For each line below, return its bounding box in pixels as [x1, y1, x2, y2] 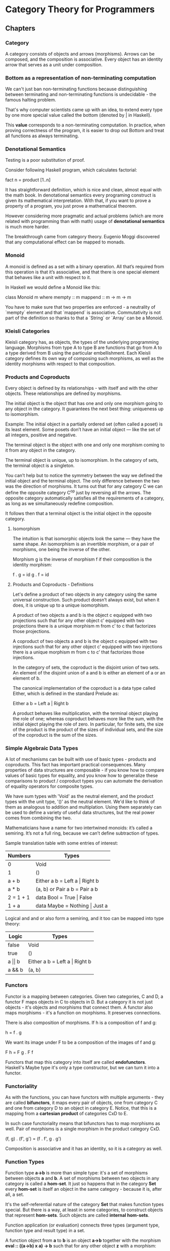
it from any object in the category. [5, 447, 76, 454]
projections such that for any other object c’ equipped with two [12, 617, 145, 623]
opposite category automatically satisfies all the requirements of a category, [5, 495, 164, 501]
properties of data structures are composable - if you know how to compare [5, 767, 164, 773]
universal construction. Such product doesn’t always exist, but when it [12, 597, 160, 603]
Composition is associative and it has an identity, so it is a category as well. [5, 1145, 162, 1152]
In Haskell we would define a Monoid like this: [5, 284, 100, 290]
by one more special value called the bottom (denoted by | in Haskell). [5, 112, 152, 118]
